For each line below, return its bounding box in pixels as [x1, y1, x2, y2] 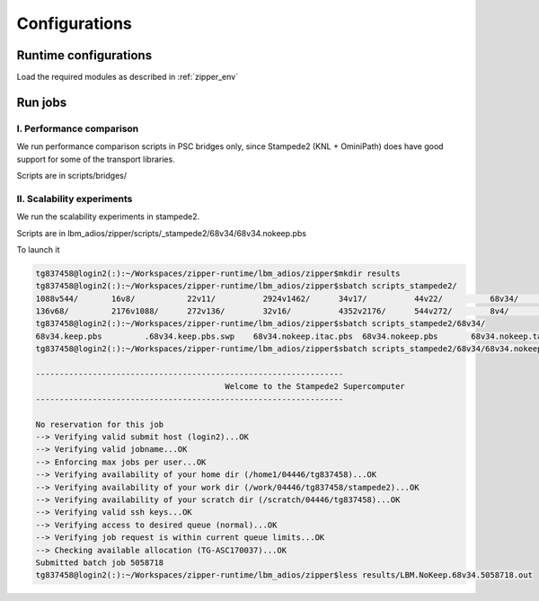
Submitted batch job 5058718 [35, 557, 164, 568]
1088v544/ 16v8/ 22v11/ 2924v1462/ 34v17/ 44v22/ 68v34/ [35, 293, 519, 304]
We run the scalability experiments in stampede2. [16, 211, 200, 222]
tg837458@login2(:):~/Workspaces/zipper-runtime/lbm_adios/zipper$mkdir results [35, 268, 401, 278]
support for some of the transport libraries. [16, 154, 175, 164]
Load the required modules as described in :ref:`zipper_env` [16, 72, 238, 83]
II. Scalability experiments [16, 192, 133, 205]
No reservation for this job [35, 419, 164, 429]
